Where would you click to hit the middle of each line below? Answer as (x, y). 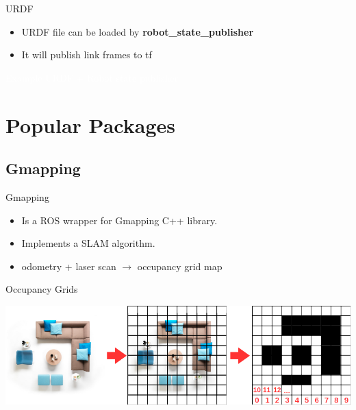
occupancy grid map (180, 266)
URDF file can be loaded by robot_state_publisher (138, 31)
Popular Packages (90, 124)
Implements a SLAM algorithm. (88, 243)
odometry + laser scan (69, 266)
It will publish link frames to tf (87, 55)
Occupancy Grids (42, 289)
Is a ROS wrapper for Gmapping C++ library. (119, 220)
